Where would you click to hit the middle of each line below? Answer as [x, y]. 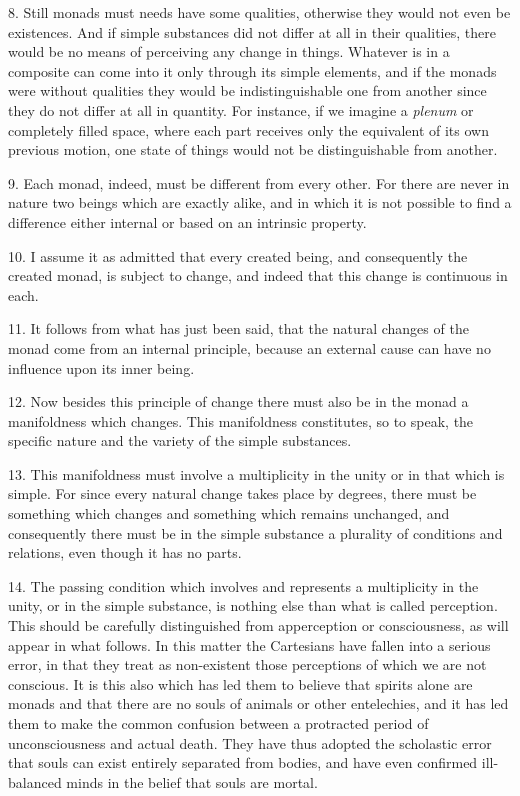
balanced [35, 781]
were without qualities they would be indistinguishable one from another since [247, 90]
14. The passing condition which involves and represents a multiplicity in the [243, 585]
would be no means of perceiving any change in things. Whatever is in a [229, 51]
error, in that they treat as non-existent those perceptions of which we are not [247, 664]
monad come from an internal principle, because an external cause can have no [249, 347]
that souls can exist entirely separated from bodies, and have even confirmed [243, 762]
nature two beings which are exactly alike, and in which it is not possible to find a [260, 202]
